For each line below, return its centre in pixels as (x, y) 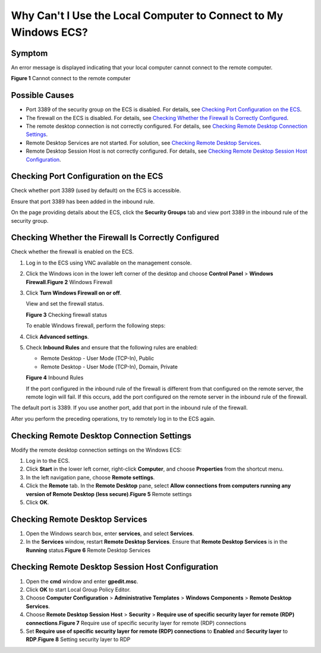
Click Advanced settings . (57, 336)
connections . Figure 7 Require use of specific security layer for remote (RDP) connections (136, 623)
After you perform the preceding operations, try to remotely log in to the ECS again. (113, 418)
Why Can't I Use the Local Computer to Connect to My (147, 15)
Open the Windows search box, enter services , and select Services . (110, 533)
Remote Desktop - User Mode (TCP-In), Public (97, 358)
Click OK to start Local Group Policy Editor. (78, 589)
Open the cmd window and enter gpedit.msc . (82, 581)
